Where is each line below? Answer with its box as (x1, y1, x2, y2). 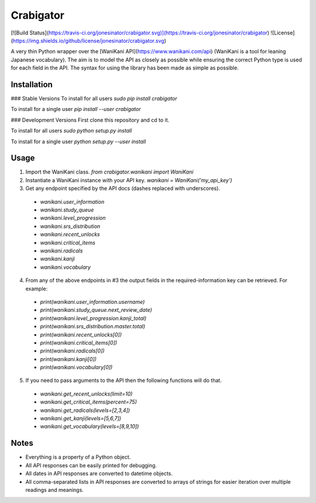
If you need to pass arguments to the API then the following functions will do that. (25, 377, 222, 384)
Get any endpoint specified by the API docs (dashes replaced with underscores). (25, 185, 221, 192)
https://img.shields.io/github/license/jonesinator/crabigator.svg (12, 37, 165, 44)
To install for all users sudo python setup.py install (11, 127, 132, 134)
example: (25, 285, 48, 292)
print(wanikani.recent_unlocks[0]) (40, 331, 122, 338)
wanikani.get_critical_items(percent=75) (40, 398, 138, 405)
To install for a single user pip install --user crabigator (11, 106, 142, 113)
